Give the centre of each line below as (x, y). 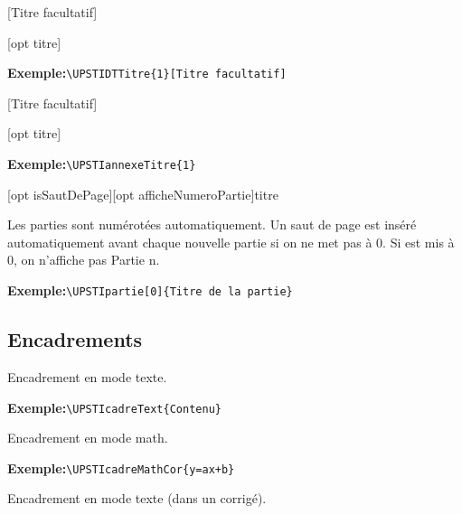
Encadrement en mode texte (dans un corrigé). (137, 498)
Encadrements (75, 339)
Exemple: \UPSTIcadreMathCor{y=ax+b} (121, 467)
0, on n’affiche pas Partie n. (84, 260)
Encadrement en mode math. (88, 438)
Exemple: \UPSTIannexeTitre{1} (102, 164)
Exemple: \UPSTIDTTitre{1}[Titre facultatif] (147, 73)
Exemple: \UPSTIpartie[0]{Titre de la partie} (150, 290)
